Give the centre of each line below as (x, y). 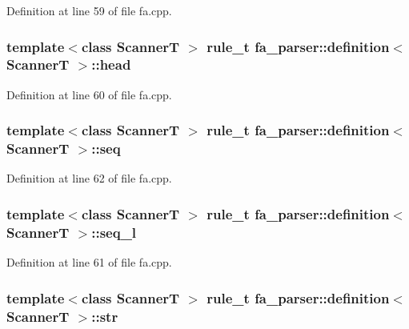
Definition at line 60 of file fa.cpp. (89, 94)
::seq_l (114, 232)
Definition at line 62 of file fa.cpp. (89, 178)
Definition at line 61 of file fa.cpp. (89, 262)
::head (111, 64)
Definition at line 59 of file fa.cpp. (89, 10)
